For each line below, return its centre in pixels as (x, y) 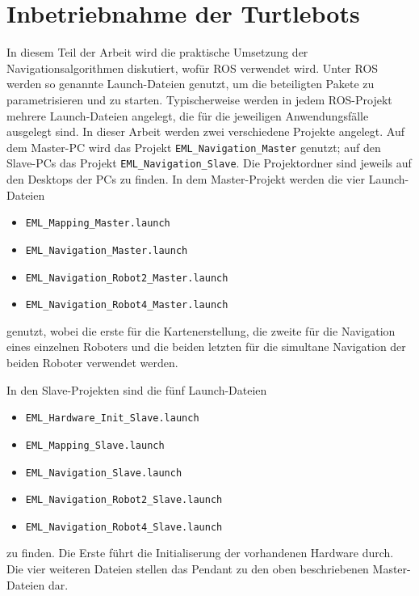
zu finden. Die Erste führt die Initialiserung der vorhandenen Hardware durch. (200, 553)
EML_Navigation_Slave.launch (104, 473)
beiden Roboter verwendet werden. (92, 362)
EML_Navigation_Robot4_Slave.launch (124, 527)
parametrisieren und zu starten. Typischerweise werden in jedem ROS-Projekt (199, 99)
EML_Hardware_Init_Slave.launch (112, 418)
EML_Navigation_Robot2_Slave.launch (124, 500)
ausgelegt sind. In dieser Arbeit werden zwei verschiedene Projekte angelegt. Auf (205, 131)
